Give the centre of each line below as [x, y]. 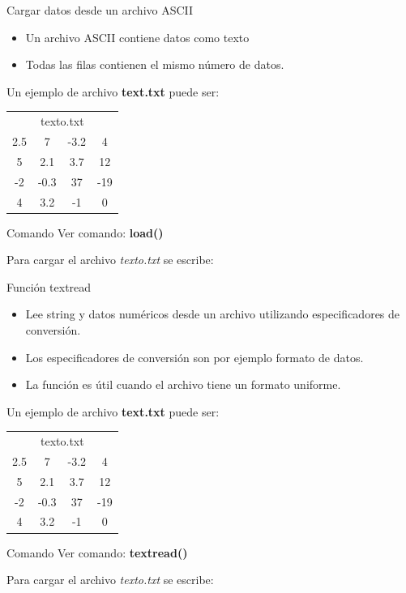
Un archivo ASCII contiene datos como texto [137, 37]
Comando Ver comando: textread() [97, 552]
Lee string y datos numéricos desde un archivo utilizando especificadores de [213, 314]
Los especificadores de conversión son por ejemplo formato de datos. [194, 357]
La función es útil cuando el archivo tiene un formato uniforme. [183, 384]
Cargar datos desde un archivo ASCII [100, 10]
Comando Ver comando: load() [85, 232]
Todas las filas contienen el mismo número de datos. [155, 64]
